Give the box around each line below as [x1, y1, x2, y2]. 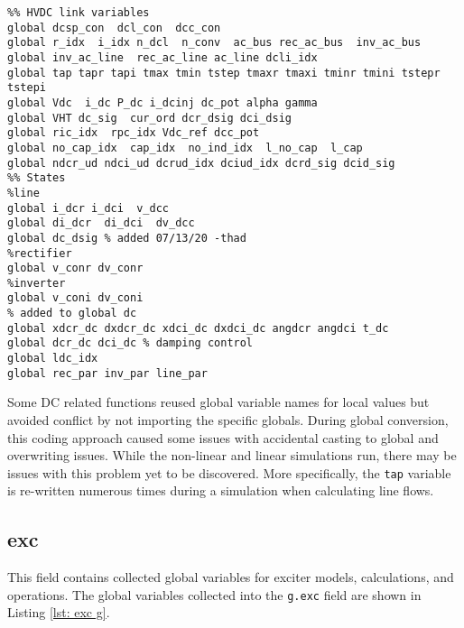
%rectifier [7, 246, 72, 260]
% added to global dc [7, 307, 137, 320]
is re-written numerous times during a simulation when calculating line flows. [7, 481, 434, 500]
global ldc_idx [7, 352, 98, 365]
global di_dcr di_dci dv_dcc [7, 217, 195, 230]
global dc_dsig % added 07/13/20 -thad [7, 231, 246, 245]
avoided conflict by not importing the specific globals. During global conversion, [7, 411, 449, 429]
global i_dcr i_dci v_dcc [7, 201, 169, 215]
